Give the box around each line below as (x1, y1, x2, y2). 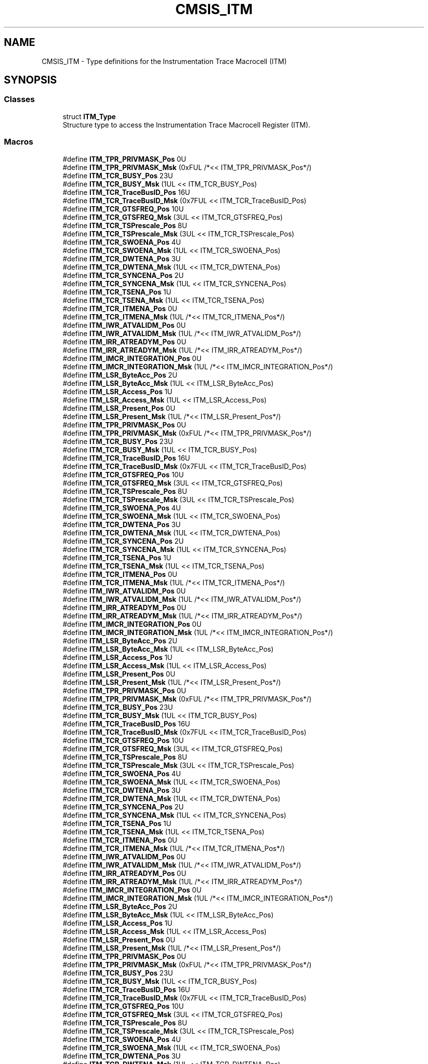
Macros (4, 137, 33, 147)
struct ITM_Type (63, 112, 116, 121)
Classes (4, 94, 35, 105)
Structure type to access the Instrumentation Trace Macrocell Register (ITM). (63, 120, 310, 129)
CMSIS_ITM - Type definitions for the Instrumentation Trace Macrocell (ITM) (42, 57, 287, 65)
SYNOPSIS (4, 74, 57, 86)
